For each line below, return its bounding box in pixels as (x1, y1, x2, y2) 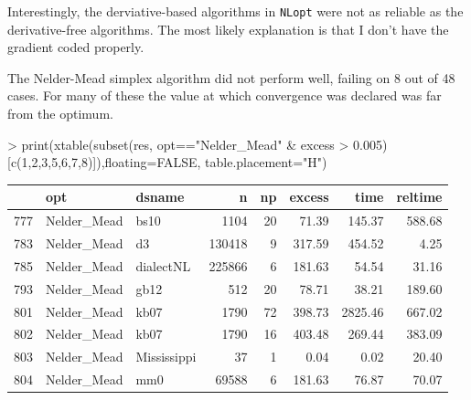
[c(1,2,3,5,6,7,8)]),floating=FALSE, (7, 153, 201, 172)
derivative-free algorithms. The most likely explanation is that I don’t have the (7, 19, 449, 38)
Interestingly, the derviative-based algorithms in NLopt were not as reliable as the (7, 2, 464, 20)
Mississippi (135, 347, 197, 366)
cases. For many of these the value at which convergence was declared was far (7, 86, 442, 105)
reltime (396, 187, 443, 206)
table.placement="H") (205, 153, 327, 172)
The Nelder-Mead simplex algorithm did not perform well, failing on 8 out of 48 (7, 68, 455, 87)
